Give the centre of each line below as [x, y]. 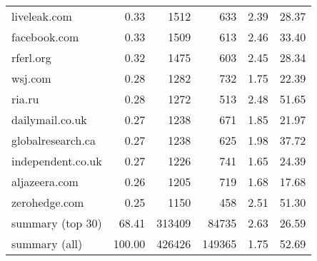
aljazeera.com [45, 181]
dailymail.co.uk [49, 119]
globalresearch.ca [54, 140]
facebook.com [45, 37]
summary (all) [47, 244]
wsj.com [31, 78]
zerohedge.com [48, 202]
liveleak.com [42, 16]
